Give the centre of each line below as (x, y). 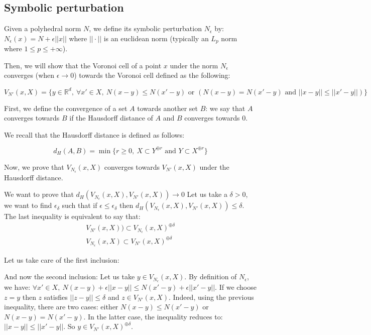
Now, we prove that (34, 166)
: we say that (225, 108)
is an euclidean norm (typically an (156, 38)
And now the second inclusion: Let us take (70, 276)
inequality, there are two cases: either (61, 307)
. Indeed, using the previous (211, 297)
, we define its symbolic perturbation (145, 28)
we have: (17, 287)
